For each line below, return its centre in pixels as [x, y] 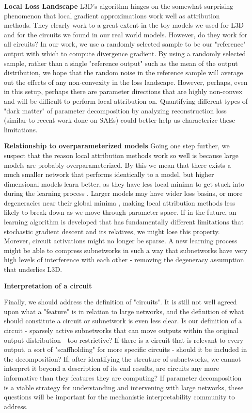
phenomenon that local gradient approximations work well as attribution [112, 15]
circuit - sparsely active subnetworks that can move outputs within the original [121, 330]
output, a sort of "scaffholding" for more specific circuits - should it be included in [126, 349]
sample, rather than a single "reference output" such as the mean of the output [121, 63]
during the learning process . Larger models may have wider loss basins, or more [123, 193]
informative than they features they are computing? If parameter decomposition [123, 377]
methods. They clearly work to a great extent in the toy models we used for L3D [124, 25]
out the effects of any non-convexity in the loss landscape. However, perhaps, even [126, 82]
